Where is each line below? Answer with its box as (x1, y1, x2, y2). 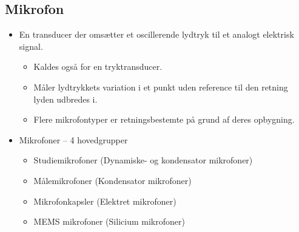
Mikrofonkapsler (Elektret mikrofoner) (33, 194, 176, 207)
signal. (19, 39, 43, 52)
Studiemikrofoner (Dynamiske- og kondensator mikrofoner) (33, 154, 253, 166)
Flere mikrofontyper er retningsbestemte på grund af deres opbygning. (33, 113, 295, 126)
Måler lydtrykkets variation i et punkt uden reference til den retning (33, 80, 288, 93)
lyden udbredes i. (33, 92, 98, 105)
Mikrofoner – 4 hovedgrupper (19, 133, 128, 146)
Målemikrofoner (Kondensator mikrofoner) (33, 174, 192, 186)
